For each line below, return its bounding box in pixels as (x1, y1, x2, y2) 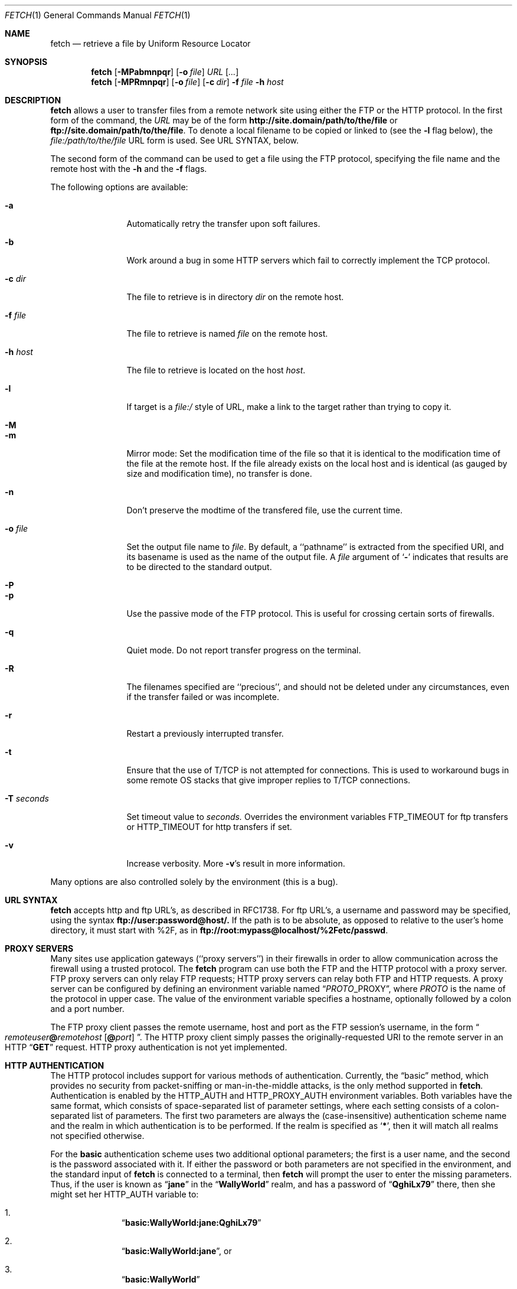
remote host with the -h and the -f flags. (50, 164, 207, 174)
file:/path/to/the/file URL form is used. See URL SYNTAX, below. (50, 135, 299, 145)
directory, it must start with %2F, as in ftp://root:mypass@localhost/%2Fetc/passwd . (50, 925, 388, 935)
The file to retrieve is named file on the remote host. (126, 328, 328, 338)
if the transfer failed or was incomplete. (126, 692, 279, 702)
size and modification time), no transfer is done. (126, 468, 312, 479)
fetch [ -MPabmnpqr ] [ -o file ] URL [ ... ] (91, 67, 239, 77)
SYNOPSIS (5, 57, 48, 67)
